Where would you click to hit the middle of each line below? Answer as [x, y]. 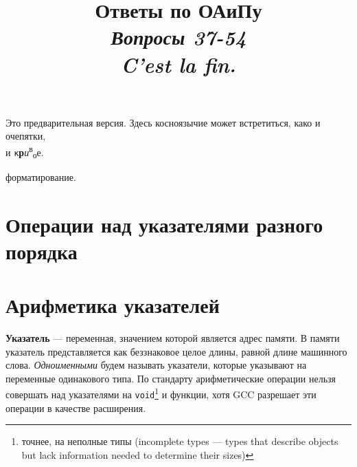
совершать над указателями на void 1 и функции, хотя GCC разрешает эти [161, 393]
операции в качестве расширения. [76, 408]
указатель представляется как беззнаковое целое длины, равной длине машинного [176, 351]
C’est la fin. [178, 64]
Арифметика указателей [113, 305]
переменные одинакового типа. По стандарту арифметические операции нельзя [171, 378]
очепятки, [26, 136]
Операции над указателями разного [164, 224]
